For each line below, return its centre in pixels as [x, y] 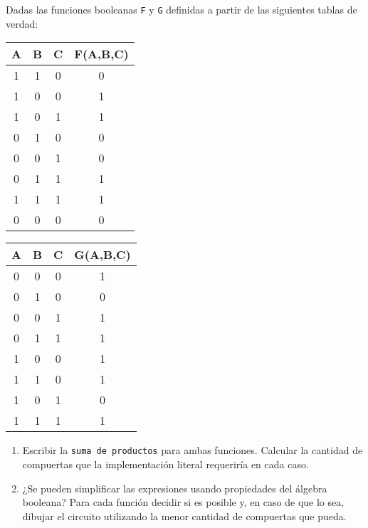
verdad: [22, 23]
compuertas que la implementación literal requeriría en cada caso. [165, 464]
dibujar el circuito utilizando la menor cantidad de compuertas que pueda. [184, 516]
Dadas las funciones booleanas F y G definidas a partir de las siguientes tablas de [182, 9]
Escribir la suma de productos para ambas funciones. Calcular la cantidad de [193, 450]
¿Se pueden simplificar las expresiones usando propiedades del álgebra [175, 488]
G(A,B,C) [102, 255]
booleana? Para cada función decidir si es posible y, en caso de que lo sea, [183, 502]
